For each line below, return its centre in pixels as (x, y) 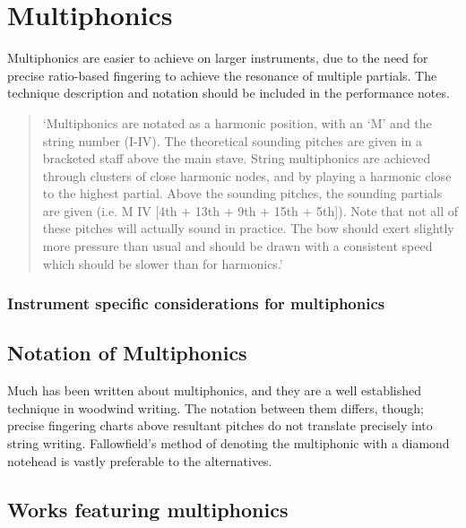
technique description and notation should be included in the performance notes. (229, 93)
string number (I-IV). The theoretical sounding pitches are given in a (232, 140)
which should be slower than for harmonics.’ (163, 263)
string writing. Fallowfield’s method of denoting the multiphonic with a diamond (229, 443)
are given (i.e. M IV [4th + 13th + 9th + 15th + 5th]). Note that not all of (250, 210)
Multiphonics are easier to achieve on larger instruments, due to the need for (218, 58)
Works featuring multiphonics (148, 509)
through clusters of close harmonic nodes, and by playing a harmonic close (247, 175)
